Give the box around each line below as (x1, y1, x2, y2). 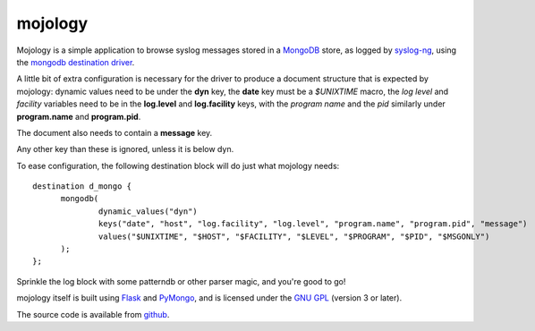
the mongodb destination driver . (16, 56, 135, 67)
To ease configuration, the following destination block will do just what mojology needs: (16, 160, 340, 171)
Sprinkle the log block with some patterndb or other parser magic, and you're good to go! (16, 276, 346, 286)
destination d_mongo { (32, 182, 132, 191)
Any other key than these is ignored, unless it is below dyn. (16, 144, 234, 155)
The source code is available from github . (16, 309, 170, 319)
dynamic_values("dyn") (98, 206, 199, 216)
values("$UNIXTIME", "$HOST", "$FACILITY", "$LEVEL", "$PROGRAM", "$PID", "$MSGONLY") (98, 231, 490, 242)
